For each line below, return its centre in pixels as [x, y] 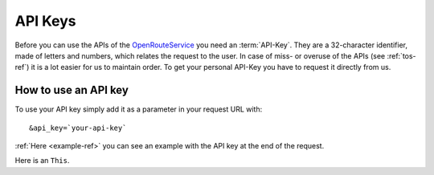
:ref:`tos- [402, 55]
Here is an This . [42, 161]
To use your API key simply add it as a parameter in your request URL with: [139, 109]
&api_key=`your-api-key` [78, 128]
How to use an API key [72, 90]
